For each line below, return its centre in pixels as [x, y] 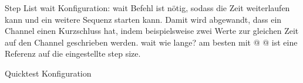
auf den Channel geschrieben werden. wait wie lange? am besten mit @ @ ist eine [151, 42]
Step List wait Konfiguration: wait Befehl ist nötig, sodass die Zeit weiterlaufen [147, 8]
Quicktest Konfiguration [48, 73]
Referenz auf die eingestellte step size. [73, 53]
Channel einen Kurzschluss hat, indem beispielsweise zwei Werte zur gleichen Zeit [152, 31]
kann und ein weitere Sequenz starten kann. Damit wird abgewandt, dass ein [143, 19]
